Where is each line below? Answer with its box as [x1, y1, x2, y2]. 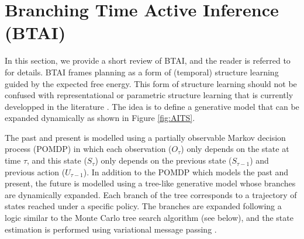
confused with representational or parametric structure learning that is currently [5, 89, 293, 101]
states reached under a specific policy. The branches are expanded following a [5, 200, 282, 212]
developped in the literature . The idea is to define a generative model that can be [5, 100, 299, 112]
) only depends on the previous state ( [95, 154, 232, 167]
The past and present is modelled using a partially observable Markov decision [5, 131, 286, 143]
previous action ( [5, 165, 65, 178]
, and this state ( [27, 154, 87, 167]
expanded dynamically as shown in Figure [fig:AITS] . [5, 112, 195, 124]
